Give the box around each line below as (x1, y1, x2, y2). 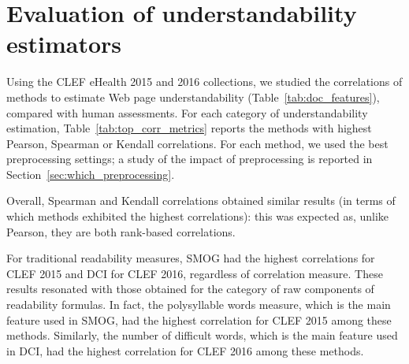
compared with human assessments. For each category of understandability (6, 104, 368, 121)
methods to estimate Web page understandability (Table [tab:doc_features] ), (6, 88, 380, 105)
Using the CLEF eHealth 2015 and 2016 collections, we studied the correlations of (6, 73, 403, 90)
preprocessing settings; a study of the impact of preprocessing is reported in (6, 150, 373, 167)
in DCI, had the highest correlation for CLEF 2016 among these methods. (6, 342, 364, 358)
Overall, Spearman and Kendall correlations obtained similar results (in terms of (6, 192, 396, 209)
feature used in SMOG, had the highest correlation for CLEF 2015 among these (6, 311, 392, 328)
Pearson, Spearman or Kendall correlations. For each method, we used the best (6, 135, 389, 151)
